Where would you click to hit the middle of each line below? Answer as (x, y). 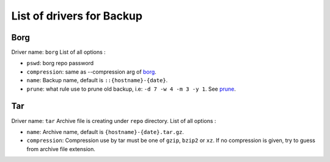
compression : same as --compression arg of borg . (92, 72)
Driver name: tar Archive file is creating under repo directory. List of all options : (114, 121)
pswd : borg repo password (60, 63)
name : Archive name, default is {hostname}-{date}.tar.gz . (105, 132)
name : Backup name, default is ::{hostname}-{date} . (97, 80)
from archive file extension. (61, 149)
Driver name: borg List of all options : (59, 52)
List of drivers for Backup (77, 16)
